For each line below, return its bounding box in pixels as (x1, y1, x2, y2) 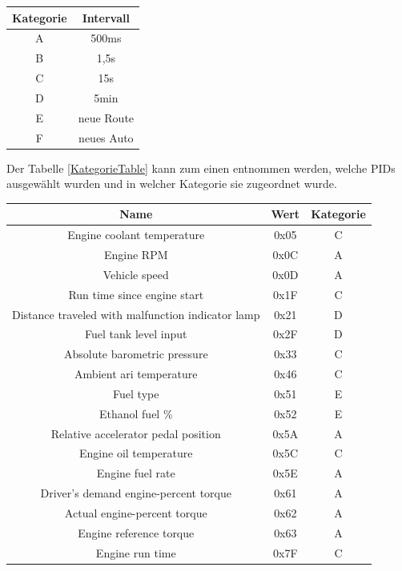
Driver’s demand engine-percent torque (40, 485, 231, 501)
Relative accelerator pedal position (50, 425, 221, 441)
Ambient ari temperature (74, 365, 198, 382)
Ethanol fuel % (98, 405, 173, 421)
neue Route (78, 109, 135, 126)
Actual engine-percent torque (64, 505, 207, 521)
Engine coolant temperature (67, 226, 205, 243)
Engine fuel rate (96, 465, 175, 481)
